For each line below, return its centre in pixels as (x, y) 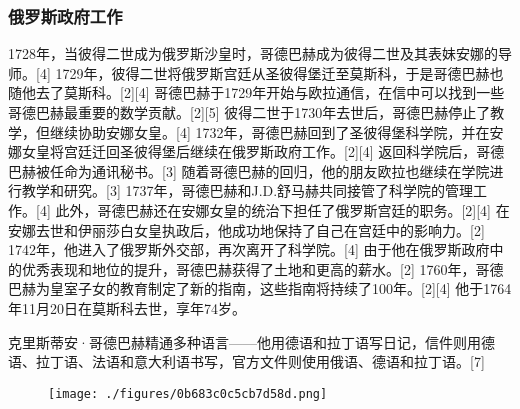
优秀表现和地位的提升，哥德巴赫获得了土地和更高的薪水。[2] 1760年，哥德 (262, 268)
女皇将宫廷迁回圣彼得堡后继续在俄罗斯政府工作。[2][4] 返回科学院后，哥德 (263, 151)
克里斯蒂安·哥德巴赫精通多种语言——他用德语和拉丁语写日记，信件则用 (244, 341)
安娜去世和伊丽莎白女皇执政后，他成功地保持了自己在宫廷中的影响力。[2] (246, 229)
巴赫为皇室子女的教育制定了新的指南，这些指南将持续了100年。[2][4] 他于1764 (260, 288)
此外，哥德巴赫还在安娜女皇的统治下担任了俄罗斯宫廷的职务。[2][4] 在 (282, 209)
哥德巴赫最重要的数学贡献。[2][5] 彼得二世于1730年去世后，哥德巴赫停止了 (249, 112)
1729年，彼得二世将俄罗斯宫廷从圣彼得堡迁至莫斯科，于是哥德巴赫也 (279, 72)
